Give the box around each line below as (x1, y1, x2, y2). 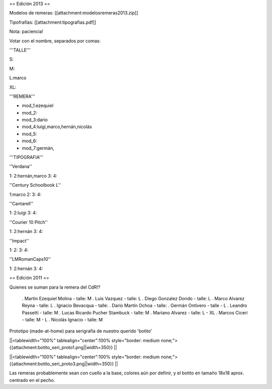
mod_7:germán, (22, 145, 54, 151)
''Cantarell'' (9, 200, 34, 206)
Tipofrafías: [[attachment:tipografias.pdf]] (9, 19, 97, 25)
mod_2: (22, 109, 38, 116)
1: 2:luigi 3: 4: (9, 210, 37, 216)
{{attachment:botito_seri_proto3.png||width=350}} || (9, 361, 118, 367)
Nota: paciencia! (9, 28, 44, 35)
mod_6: (22, 138, 37, 144)
